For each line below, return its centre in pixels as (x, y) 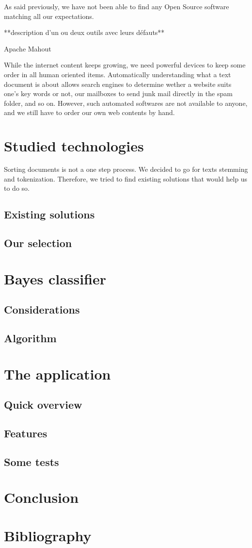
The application (57, 374)
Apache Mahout (28, 48)
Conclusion (41, 497)
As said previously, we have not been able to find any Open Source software (117, 6)
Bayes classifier (55, 278)
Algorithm (30, 338)
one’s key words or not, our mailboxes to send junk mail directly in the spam (118, 93)
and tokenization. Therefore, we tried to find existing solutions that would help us (126, 178)
